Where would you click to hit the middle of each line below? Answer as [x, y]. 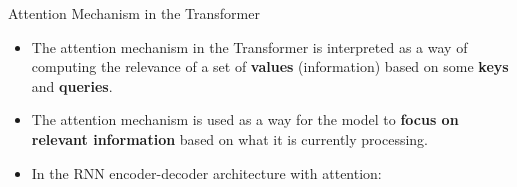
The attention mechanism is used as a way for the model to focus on [245, 119]
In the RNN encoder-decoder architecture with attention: [206, 172]
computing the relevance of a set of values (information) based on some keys [270, 66]
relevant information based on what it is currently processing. [229, 138]
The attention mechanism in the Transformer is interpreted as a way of [249, 46]
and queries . [72, 85]
